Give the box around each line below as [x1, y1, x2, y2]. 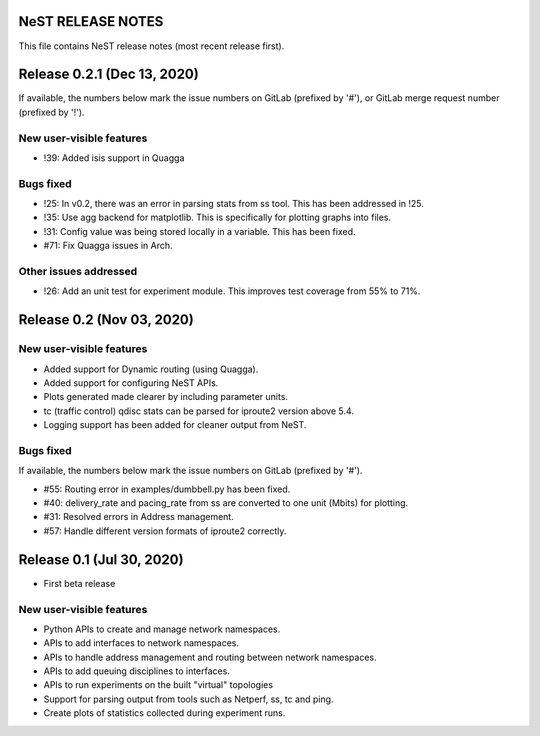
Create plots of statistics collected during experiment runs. [43, 707, 286, 719]
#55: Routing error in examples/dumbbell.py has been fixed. [43, 483, 291, 495]
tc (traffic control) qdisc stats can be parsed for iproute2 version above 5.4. [43, 405, 355, 417]
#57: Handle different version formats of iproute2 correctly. [43, 525, 287, 537]
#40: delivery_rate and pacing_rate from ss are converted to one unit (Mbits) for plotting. [43, 497, 409, 509]
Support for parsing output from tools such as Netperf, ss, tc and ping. [43, 693, 334, 705]
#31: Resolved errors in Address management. [43, 511, 234, 523]
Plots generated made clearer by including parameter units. [43, 391, 289, 403]
